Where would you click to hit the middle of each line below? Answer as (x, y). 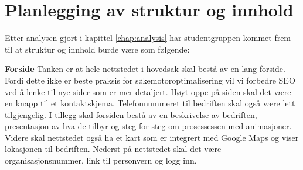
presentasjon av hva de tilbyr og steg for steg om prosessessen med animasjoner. (148, 126)
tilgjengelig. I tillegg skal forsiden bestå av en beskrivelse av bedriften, (131, 114)
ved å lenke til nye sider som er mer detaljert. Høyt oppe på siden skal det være (148, 91)
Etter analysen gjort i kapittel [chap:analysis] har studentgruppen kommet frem (148, 38)
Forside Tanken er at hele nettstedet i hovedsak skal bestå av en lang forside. (145, 69)
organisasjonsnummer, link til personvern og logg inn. (101, 160)
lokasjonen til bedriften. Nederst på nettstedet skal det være (113, 149)
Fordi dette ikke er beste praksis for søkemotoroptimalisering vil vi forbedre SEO (150, 80)
